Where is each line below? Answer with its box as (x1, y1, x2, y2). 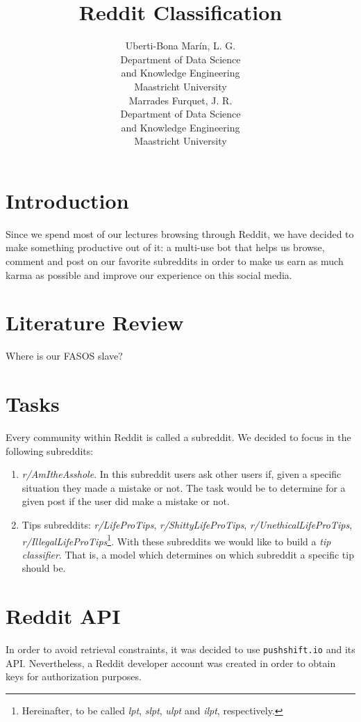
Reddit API (6, 602, 121, 630)
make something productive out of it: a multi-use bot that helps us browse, (6, 240, 325, 255)
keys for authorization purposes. (6, 669, 142, 684)
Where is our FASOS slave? (6, 348, 123, 363)
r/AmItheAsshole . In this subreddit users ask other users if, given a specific (22, 467, 342, 481)
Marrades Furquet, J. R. (128, 93, 233, 107)
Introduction (6, 186, 129, 214)
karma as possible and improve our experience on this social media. (6, 267, 292, 282)
